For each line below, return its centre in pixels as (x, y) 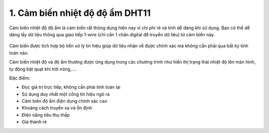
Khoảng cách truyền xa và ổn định (57, 108)
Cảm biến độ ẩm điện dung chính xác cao (65, 101)
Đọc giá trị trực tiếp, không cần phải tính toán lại (71, 87)
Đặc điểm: (20, 78)
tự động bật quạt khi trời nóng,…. (43, 69)
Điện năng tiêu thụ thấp (46, 115)
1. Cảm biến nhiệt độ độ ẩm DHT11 (80, 13)
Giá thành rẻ (34, 122)
